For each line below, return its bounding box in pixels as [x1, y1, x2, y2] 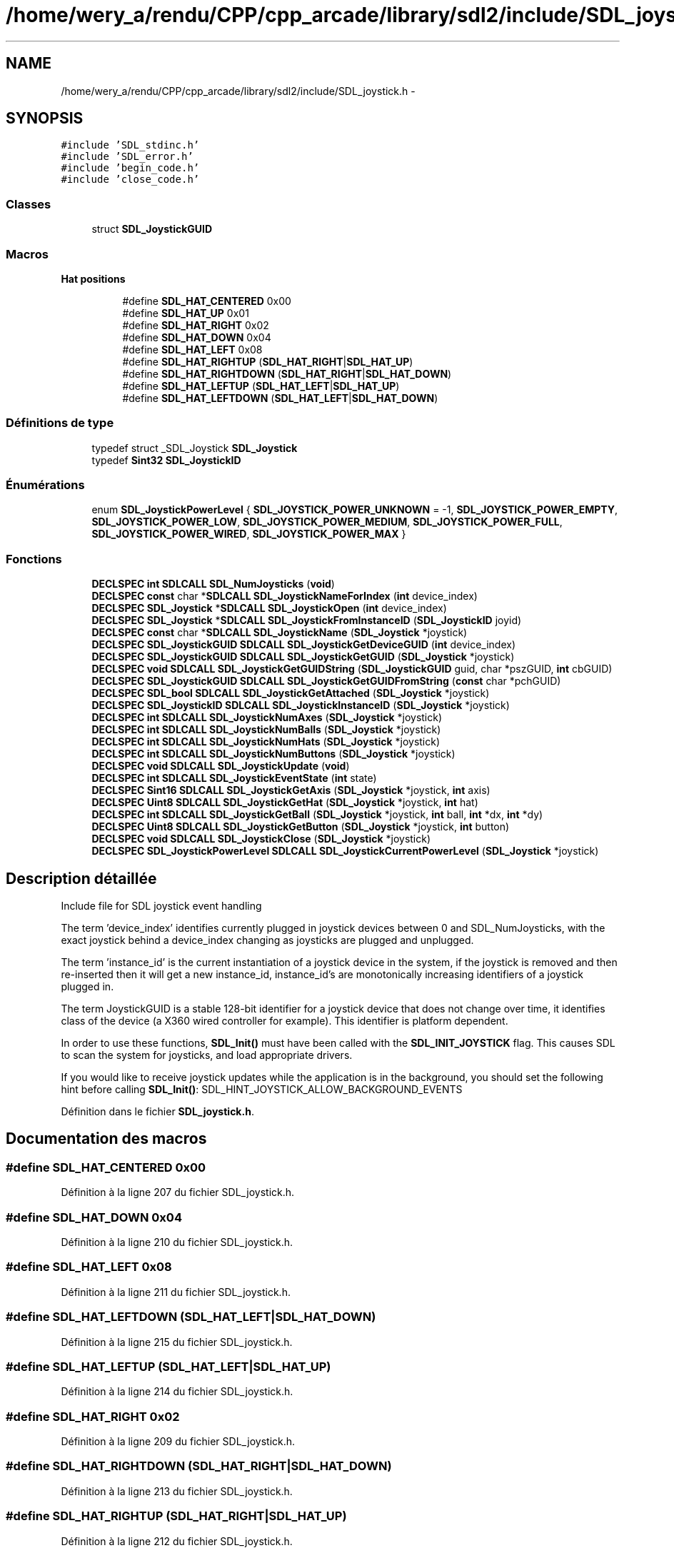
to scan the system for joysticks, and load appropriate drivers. [61, 1049, 353, 1062]
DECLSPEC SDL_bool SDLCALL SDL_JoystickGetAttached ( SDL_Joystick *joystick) [91, 687, 490, 700]
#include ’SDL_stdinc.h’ [61, 139, 200, 151]
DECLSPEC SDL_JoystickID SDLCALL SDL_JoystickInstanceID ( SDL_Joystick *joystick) [91, 699, 510, 712]
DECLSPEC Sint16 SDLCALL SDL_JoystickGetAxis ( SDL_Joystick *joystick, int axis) [91, 784, 491, 797]
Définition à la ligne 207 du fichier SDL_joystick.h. [61, 1186, 295, 1199]
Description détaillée [6, 869, 157, 888]
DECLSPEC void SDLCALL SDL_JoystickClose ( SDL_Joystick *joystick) [91, 833, 431, 845]
